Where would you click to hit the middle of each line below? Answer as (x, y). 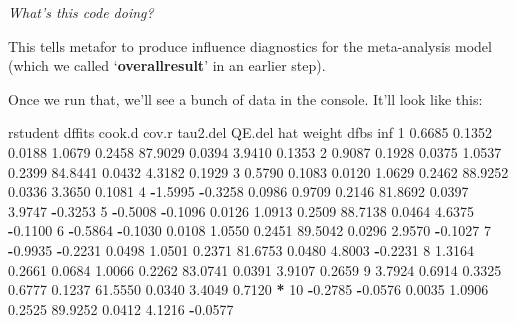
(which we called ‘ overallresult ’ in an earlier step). (167, 65)
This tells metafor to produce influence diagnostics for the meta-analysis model (250, 45)
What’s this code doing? (81, 12)
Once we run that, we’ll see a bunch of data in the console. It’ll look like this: (245, 98)
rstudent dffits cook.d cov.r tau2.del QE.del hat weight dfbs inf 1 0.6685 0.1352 (250, 132)
